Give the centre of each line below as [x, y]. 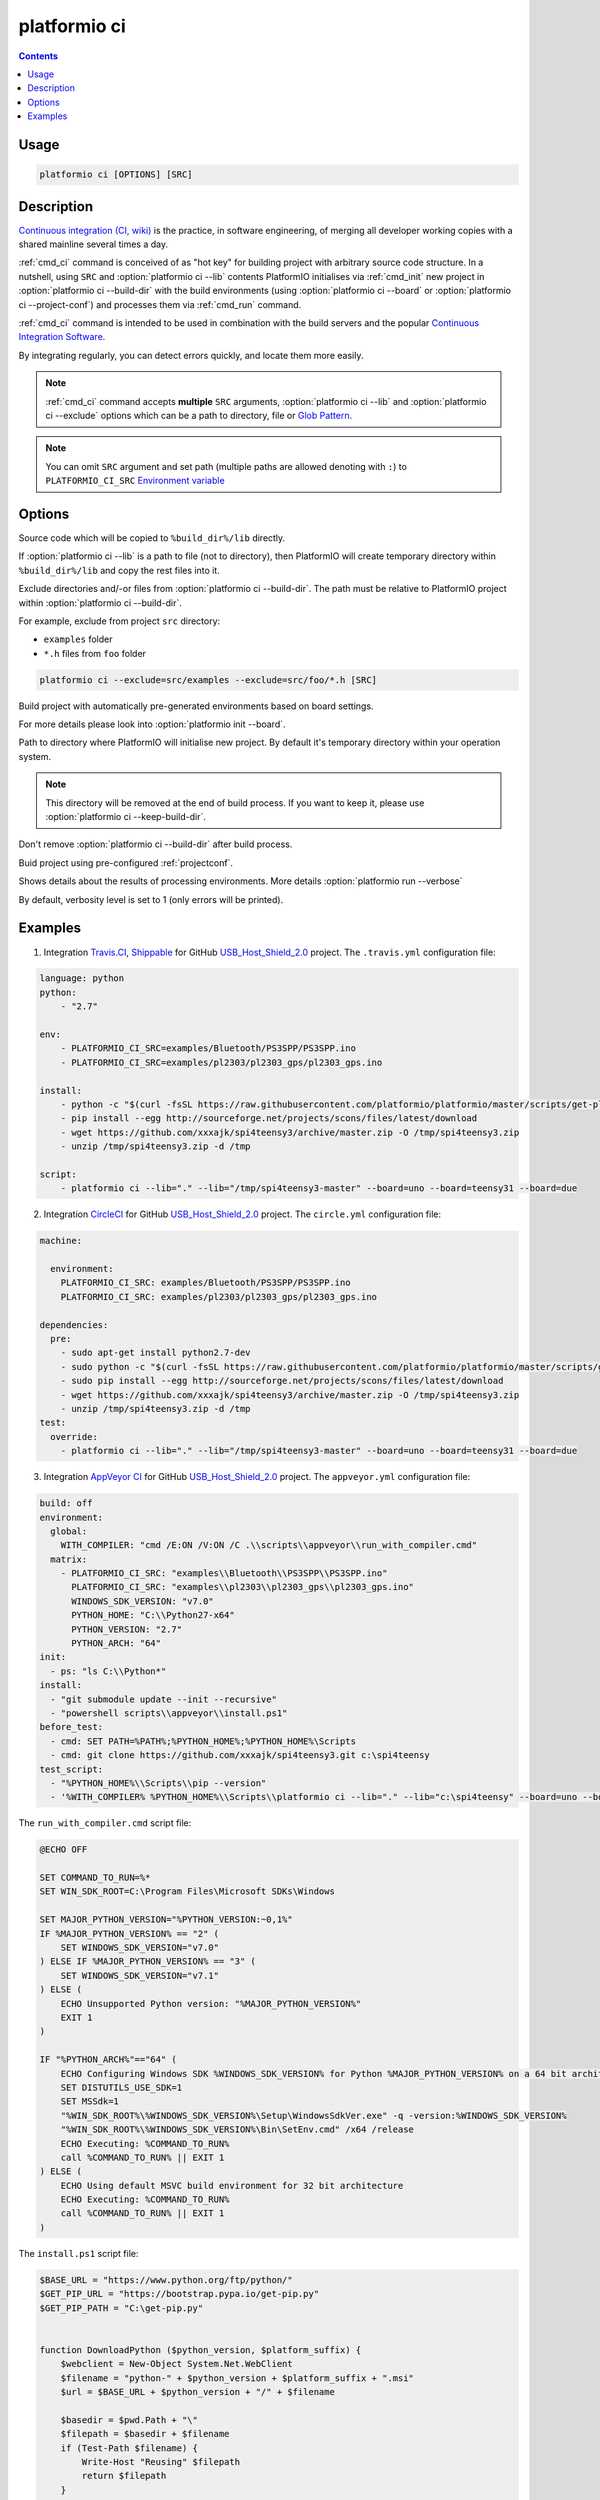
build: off [66, 1503]
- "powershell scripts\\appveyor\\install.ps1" [169, 1713]
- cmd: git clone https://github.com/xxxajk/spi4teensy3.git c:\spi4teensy [240, 1755]
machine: [61, 1241]
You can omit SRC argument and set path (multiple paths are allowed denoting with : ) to [226, 466]
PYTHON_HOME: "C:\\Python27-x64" [153, 1615]
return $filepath [124, 2476]
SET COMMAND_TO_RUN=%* [95, 1878]
